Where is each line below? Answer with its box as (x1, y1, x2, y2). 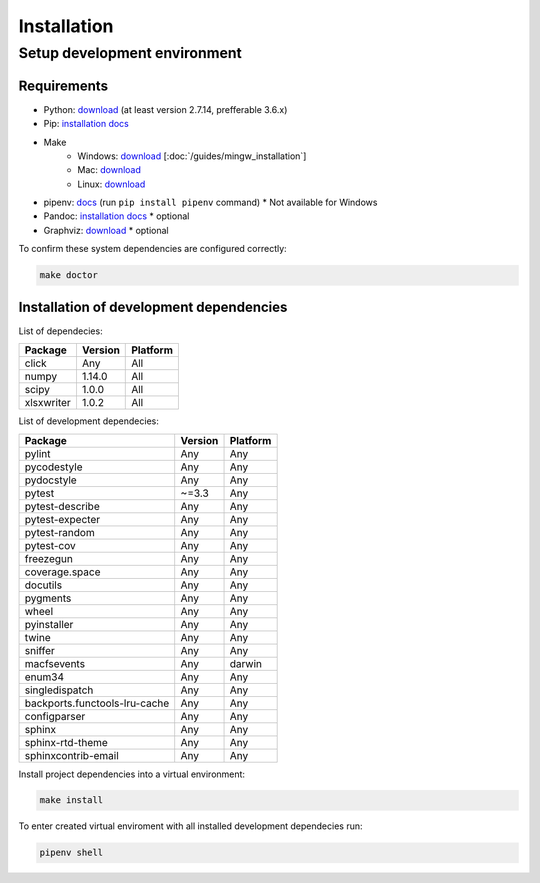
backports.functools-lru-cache (24, 696, 170, 710)
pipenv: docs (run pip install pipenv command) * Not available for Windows (43, 196, 378, 209)
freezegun (24, 551, 74, 565)
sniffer (24, 643, 55, 657)
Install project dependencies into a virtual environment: (18, 768, 245, 780)
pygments (24, 591, 72, 605)
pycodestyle (24, 460, 84, 474)
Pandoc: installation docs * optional (43, 210, 190, 222)
